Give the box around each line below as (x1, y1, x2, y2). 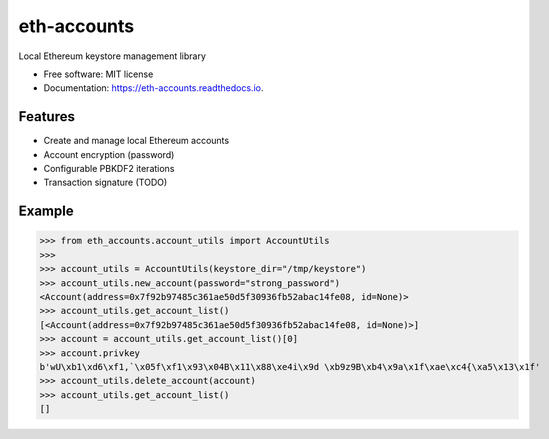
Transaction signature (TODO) (43, 176, 168, 189)
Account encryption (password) (43, 148, 175, 160)
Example (18, 203, 74, 220)
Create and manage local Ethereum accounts (43, 135, 230, 147)
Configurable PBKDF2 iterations (43, 163, 175, 175)
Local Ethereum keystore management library (18, 50, 207, 62)
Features (18, 108, 75, 125)
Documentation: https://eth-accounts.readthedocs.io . (43, 82, 264, 94)
